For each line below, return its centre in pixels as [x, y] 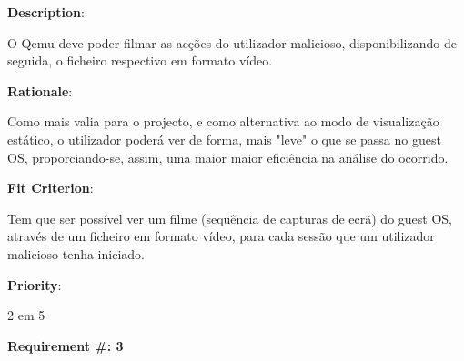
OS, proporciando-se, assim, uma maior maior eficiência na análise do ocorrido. [228, 157]
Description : [46, 12]
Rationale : [40, 90]
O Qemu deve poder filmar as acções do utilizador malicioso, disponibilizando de [232, 42]
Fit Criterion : [50, 188]
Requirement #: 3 [66, 345]
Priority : [35, 284]
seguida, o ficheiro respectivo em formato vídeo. [140, 60]
